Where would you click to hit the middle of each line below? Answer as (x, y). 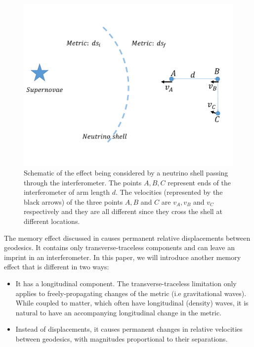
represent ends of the (199, 182)
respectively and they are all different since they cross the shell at (123, 211)
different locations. (52, 221)
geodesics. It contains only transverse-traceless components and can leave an (119, 247)
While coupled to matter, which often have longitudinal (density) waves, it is (132, 303)
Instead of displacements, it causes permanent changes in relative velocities (129, 329)
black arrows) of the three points (73, 201)
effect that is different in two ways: (57, 267)
